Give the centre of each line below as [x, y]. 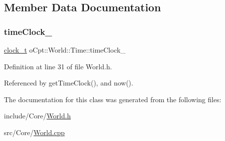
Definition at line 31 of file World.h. [58, 66]
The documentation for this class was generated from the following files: [113, 99]
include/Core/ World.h [37, 116]
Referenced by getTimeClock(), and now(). [69, 83]
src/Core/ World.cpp [35, 132]
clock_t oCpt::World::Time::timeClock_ [65, 50]
